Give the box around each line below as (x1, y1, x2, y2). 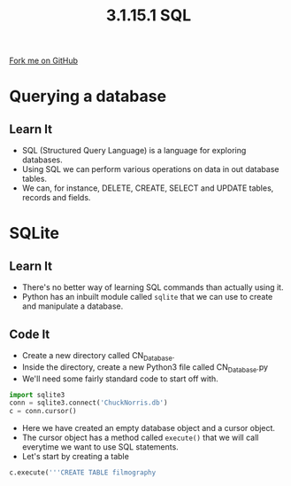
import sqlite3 (9, 390, 65, 399)
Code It (9, 326, 50, 341)
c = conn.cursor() (9, 407, 77, 416)
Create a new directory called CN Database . (21, 350, 175, 363)
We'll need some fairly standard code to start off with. (21, 373, 218, 384)
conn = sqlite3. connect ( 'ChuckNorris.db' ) (9, 398, 168, 408)
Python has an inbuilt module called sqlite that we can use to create (21, 292, 273, 302)
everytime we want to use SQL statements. (21, 442, 179, 452)
